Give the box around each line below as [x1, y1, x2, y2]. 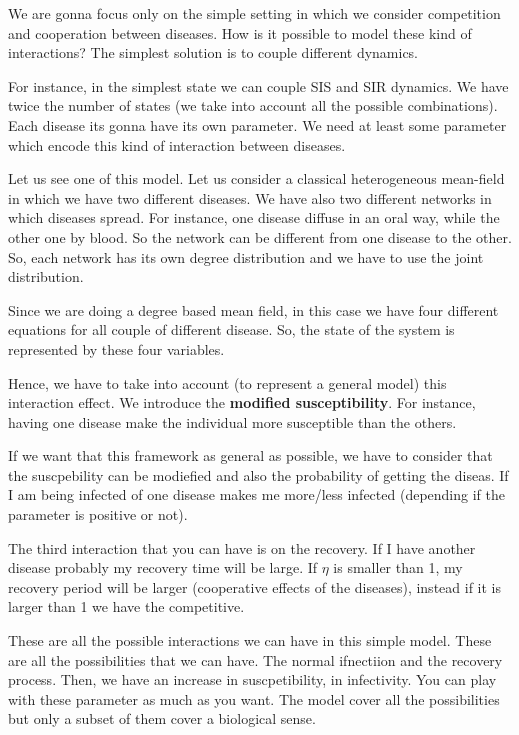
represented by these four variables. [8, 338, 225, 359]
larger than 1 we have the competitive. [8, 596, 245, 617]
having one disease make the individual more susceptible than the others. [8, 411, 457, 432]
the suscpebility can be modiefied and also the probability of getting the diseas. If [8, 464, 509, 485]
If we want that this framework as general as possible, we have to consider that [8, 445, 493, 466]
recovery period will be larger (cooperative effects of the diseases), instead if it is [8, 576, 501, 597]
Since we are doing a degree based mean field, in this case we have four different [8, 299, 499, 320]
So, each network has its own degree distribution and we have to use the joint [8, 246, 484, 267]
